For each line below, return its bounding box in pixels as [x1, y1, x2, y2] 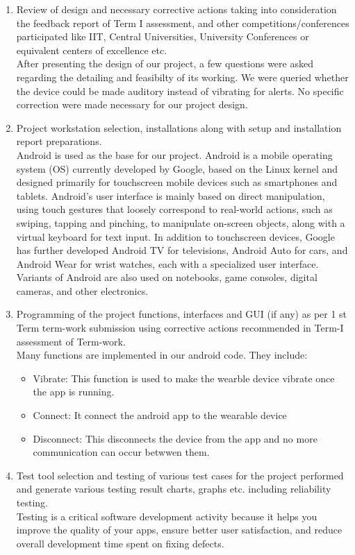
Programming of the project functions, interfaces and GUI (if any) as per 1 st [16, 307, 347, 321]
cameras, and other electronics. [16, 283, 149, 298]
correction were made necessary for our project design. [16, 97, 248, 112]
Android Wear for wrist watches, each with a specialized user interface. [16, 256, 319, 271]
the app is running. [33, 384, 115, 399]
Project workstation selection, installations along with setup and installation [16, 120, 342, 135]
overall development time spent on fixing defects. [16, 536, 224, 550]
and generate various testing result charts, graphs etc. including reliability [16, 481, 331, 496]
